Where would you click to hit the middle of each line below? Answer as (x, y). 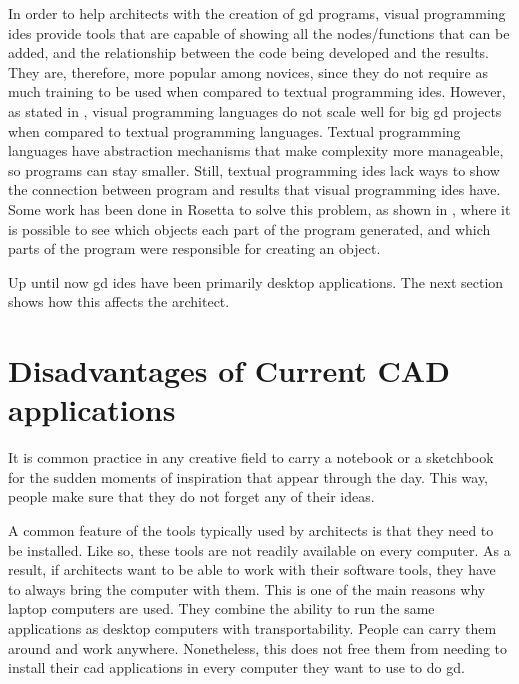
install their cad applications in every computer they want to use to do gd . (236, 667)
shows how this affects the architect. (119, 301)
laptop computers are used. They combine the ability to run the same (221, 608)
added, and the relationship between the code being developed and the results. (248, 52)
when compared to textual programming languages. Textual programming (234, 130)
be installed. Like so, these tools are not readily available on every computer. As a (259, 549)
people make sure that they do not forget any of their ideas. (191, 496)
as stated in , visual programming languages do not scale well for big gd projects (255, 110)
